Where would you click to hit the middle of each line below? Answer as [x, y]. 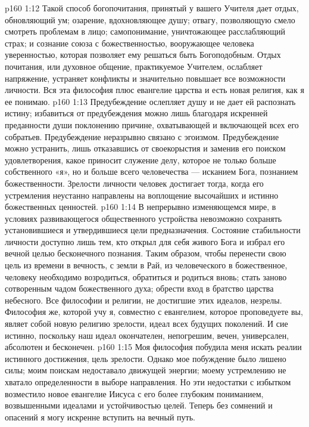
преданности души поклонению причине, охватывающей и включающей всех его [152, 124]
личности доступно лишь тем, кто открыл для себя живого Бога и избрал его [145, 241]
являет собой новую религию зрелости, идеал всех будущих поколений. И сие [146, 324]
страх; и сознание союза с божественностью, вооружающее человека [129, 43]
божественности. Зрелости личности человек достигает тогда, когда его [134, 183]
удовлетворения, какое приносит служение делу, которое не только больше [141, 160]
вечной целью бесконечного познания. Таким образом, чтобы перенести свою [146, 253]
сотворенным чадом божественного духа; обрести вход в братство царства [139, 288]
